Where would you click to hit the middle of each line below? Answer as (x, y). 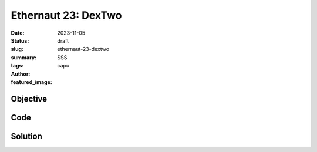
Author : (21, 74)
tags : (17, 66)
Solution (26, 136)
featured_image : (31, 82)
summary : (24, 57)
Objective (29, 99)
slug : (17, 49)
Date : (18, 33)
